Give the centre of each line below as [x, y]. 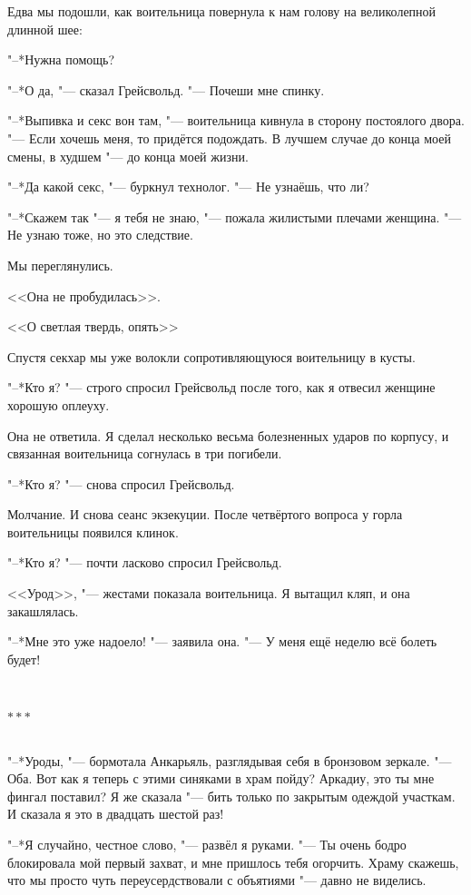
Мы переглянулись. [60, 265]
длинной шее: [45, 29]
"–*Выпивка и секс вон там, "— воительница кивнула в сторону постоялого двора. [236, 120]
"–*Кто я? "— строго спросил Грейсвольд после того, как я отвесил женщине [221, 387]
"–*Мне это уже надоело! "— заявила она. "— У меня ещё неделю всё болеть [222, 641]
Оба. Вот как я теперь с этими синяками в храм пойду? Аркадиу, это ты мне [221, 778]
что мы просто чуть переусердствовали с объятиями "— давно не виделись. [217, 880]
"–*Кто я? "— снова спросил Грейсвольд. [121, 483]
